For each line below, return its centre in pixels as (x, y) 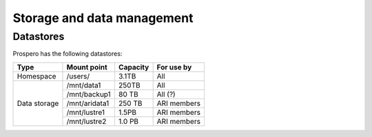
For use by (174, 67)
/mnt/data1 (84, 85)
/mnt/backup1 (89, 94)
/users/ (78, 76)
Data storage (38, 103)
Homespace (37, 76)
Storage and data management (103, 18)
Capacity (134, 67)
